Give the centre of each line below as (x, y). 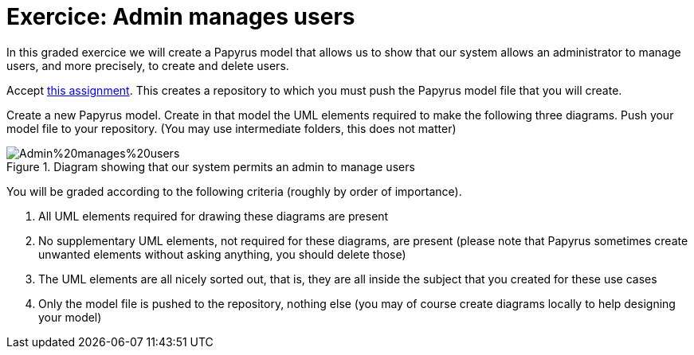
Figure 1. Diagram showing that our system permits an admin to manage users (211, 166)
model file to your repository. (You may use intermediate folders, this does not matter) (231, 128)
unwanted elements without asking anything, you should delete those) (222, 254)
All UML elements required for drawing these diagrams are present (214, 216)
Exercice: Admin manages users (181, 17)
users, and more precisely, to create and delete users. (148, 65)
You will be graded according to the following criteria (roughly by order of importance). (234, 191)
